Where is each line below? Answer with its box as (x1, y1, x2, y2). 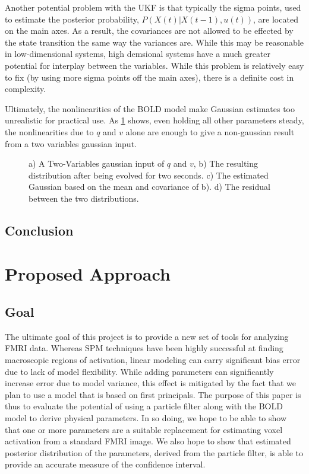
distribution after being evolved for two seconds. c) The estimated (29, 168, 269, 181)
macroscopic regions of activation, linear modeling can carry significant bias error (5, 354, 301, 366)
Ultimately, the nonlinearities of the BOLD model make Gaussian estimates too (5, 102, 295, 114)
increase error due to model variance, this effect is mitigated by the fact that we (5, 377, 296, 389)
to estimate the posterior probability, (5, 12, 139, 25)
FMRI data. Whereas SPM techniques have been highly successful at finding (5, 342, 283, 354)
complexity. (5, 82, 46, 95)
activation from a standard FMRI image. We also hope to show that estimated (5, 435, 291, 447)
